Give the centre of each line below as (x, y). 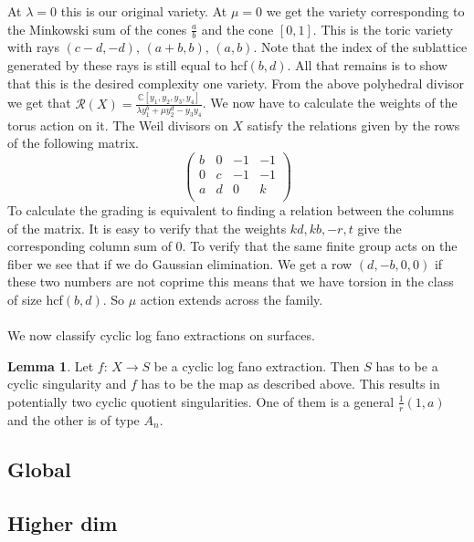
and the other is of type (74, 419)
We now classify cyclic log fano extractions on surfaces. (161, 335)
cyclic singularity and (67, 384)
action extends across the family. (232, 299)
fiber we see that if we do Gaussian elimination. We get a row (180, 263)
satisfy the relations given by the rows (353, 125)
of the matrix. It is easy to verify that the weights (147, 228)
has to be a (407, 365)
